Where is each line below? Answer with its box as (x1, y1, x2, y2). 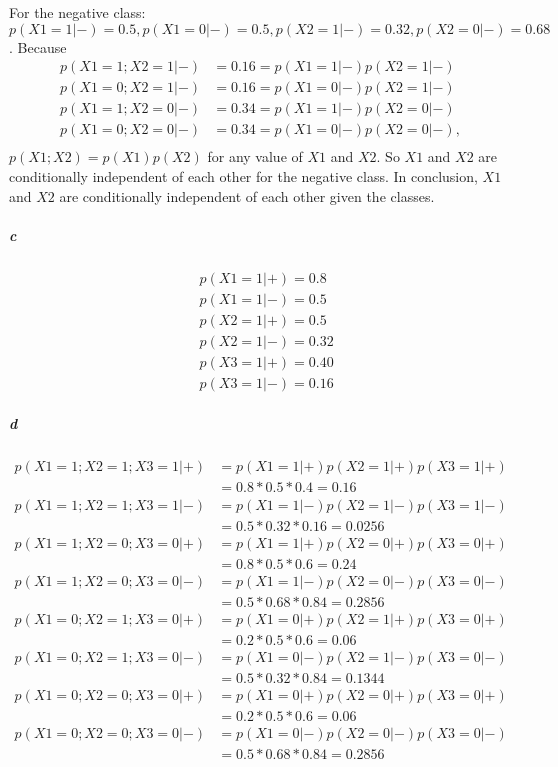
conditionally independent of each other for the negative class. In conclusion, (9, 165, 478, 186)
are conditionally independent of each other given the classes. (59, 185, 435, 206)
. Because (9, 36, 67, 57)
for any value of (207, 146, 303, 167)
